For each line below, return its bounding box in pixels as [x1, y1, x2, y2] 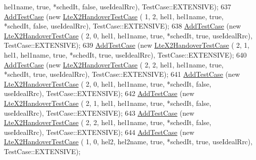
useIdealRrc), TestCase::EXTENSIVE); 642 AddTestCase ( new [4, 88, 194, 98]
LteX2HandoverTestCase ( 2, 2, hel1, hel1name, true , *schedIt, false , [4, 117, 212, 128]
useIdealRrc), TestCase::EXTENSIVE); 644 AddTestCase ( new [4, 127, 194, 137]
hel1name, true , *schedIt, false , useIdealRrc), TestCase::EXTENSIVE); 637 [4, 1, 231, 11]
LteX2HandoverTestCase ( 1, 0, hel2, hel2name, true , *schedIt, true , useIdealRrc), [4, 136, 253, 147]
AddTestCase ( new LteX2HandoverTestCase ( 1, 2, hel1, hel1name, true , [4, 11, 224, 21]
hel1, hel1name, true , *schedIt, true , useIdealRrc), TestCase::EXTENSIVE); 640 [4, 49, 247, 60]
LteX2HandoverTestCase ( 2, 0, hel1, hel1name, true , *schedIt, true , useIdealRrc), [4, 30, 253, 40]
